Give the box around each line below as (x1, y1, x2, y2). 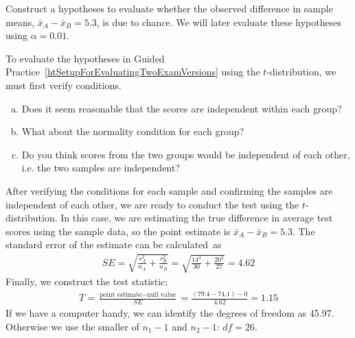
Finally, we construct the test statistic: (5, 274, 168, 289)
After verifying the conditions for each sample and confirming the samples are (5, 183, 333, 197)
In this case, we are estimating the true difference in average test (60, 210, 333, 225)
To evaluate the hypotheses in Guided (5, 51, 165, 65)
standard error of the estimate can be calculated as (5, 237, 222, 252)
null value (147, 291, 176, 298)
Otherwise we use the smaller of (5, 319, 139, 333)
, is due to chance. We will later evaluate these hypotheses (96, 14, 341, 29)
